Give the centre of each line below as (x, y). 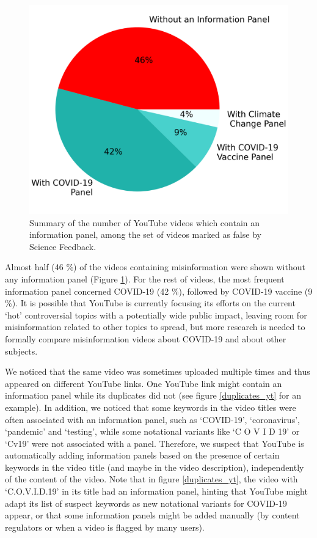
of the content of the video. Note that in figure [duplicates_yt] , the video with (151, 479)
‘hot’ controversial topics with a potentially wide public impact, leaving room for (156, 315)
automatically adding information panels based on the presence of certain (142, 455)
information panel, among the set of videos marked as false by (145, 234)
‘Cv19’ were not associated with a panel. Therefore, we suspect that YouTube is (155, 443)
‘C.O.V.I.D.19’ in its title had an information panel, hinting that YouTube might (156, 491)
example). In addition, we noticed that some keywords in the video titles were (151, 407)
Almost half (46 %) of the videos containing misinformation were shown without (155, 267)
